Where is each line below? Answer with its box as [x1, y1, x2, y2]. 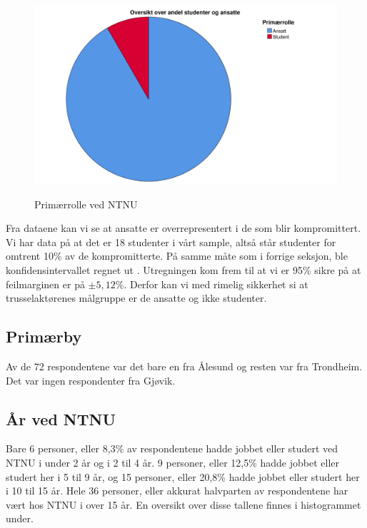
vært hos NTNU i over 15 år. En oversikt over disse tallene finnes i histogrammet [6, 497, 361, 512]
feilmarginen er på [6, 276, 85, 291]
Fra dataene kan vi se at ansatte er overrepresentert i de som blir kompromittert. [6, 220, 361, 235]
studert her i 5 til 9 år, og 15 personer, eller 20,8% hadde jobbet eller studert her [6, 469, 360, 484]
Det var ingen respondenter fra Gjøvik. [6, 372, 176, 387]
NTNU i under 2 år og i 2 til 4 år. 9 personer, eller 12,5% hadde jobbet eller [6, 455, 340, 470]
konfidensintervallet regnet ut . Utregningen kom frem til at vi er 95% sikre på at [6, 263, 361, 278]
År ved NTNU [6, 407, 116, 430]
